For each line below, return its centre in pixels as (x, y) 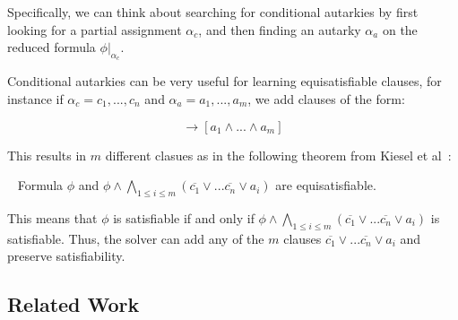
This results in (47, 155)
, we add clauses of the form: (326, 98)
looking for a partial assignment (95, 29)
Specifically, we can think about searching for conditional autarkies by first (213, 12)
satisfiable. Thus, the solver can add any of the (136, 238)
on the (400, 29)
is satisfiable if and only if (184, 217)
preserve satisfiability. (66, 256)
